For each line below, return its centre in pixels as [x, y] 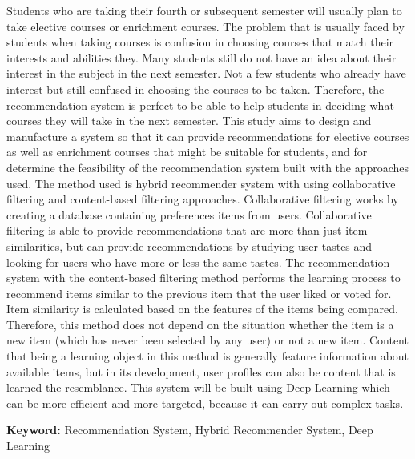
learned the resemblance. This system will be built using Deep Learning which [198, 387]
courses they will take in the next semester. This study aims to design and [189, 121]
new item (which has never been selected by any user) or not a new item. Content [207, 340]
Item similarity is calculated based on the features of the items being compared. [202, 309]
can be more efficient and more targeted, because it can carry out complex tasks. [205, 403]
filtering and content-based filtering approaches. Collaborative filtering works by [203, 199]
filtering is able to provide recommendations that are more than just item [187, 230]
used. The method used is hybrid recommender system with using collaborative [201, 183]
